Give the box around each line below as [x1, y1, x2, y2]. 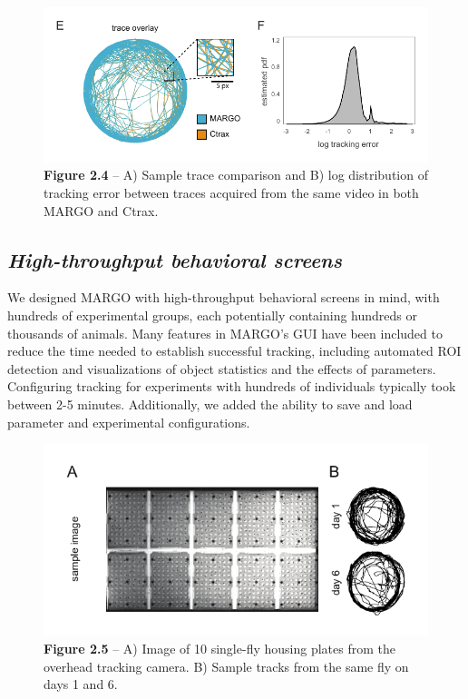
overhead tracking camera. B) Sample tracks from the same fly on [44, 656, 409, 675]
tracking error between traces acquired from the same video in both [44, 182, 419, 202]
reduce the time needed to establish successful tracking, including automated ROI [7, 341, 462, 360]
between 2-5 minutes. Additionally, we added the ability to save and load [7, 394, 413, 413]
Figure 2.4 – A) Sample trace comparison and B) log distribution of [44, 165, 428, 184]
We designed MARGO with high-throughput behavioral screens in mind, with [7, 288, 440, 307]
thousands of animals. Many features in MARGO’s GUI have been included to [7, 323, 443, 342]
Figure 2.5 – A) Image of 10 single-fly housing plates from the [44, 638, 395, 657]
